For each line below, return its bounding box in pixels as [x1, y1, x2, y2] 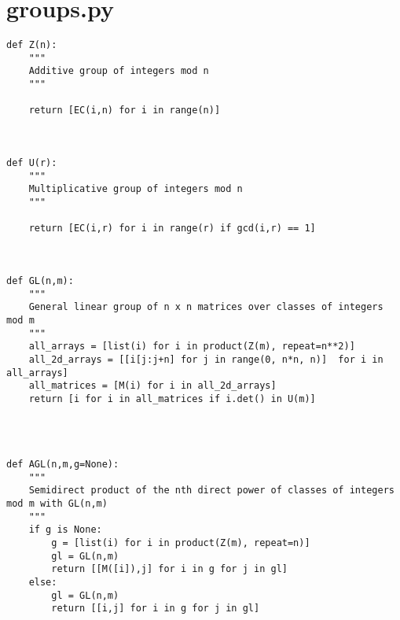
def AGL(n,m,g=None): [6, 459, 119, 471]
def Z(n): [6, 39, 57, 51]
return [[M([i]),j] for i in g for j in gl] [51, 563, 288, 575]
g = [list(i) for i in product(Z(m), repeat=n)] [51, 537, 310, 549]
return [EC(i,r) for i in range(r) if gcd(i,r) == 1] [28, 223, 316, 234]
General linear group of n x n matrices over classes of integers [28, 301, 383, 313]
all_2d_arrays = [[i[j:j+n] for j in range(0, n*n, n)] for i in [28, 353, 383, 365]
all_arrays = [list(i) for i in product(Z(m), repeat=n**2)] [28, 341, 355, 352]
